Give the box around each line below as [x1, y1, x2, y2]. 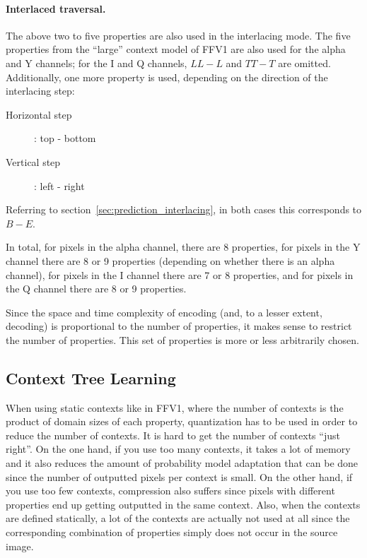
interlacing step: [6, 83, 75, 98]
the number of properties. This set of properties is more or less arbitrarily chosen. [6, 332, 359, 347]
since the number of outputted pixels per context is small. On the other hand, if [6, 469, 353, 484]
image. [6, 538, 34, 553]
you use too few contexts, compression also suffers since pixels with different [6, 483, 335, 498]
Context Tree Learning [6, 367, 176, 388]
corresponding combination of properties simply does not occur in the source [6, 525, 338, 540]
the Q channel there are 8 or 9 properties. [6, 281, 187, 296]
